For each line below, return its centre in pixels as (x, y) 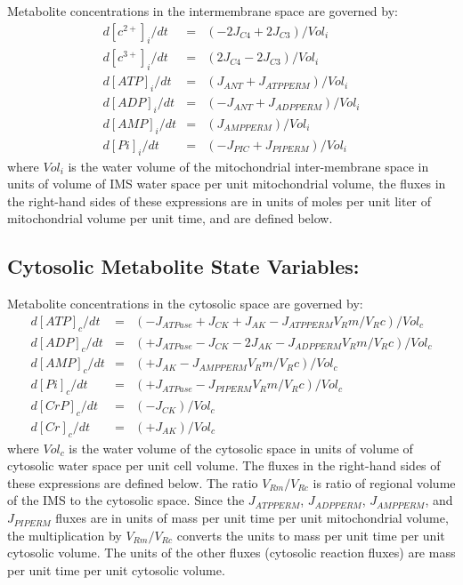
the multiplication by (65, 535)
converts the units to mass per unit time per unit (311, 535)
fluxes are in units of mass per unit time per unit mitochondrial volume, (252, 518)
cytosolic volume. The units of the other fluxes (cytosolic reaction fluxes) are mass (231, 553)
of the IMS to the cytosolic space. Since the (126, 500)
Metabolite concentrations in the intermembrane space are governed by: (203, 11)
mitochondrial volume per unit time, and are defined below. (170, 218)
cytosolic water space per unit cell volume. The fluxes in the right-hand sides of (224, 465)
